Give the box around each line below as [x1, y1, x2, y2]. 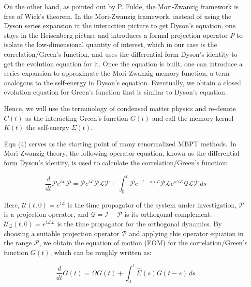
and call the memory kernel [152, 112, 234, 123]
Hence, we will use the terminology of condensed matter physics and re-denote [4, 103, 236, 113]
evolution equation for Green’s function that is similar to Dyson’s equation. [4, 87, 227, 97]
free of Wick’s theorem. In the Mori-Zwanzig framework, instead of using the [4, 11, 232, 21]
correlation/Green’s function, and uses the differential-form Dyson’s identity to [4, 48, 237, 59]
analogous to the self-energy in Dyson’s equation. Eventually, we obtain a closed [4, 77, 241, 87]
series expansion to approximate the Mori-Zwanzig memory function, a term [4, 68, 230, 78]
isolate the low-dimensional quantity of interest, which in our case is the [4, 39, 217, 49]
